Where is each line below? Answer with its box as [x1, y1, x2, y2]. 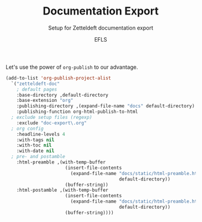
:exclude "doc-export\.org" [16, 119, 87, 126]
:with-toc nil [16, 142, 52, 148]
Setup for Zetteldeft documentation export [48, 24, 153, 31]
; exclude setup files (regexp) [11, 115, 93, 121]
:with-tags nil [16, 137, 55, 143]
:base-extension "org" [16, 98, 74, 104]
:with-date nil [16, 148, 55, 154]
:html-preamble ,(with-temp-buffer [16, 159, 106, 165]
